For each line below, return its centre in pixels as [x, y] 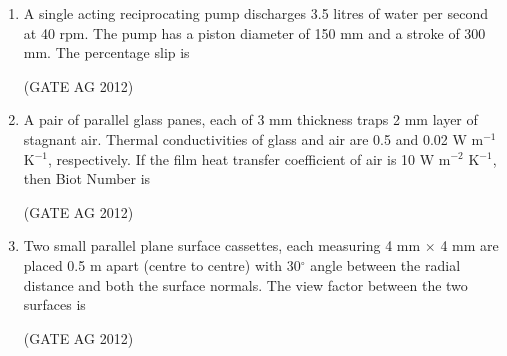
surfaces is [54, 304]
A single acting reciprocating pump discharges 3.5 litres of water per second [255, 13]
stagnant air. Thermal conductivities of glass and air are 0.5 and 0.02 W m [253, 138]
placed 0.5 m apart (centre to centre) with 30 [162, 264]
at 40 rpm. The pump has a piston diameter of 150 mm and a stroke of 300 [254, 32]
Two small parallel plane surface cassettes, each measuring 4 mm [222, 245]
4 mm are [469, 245]
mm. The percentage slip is [106, 52]
